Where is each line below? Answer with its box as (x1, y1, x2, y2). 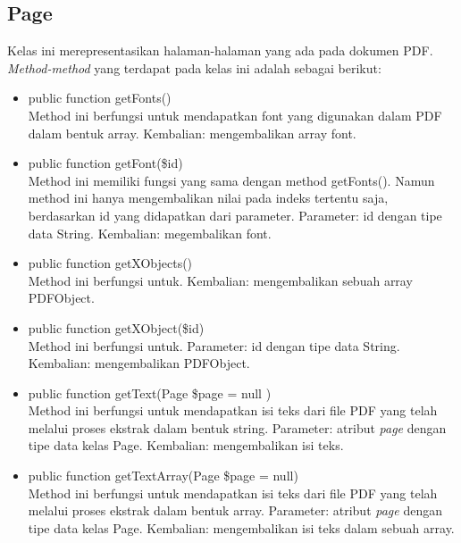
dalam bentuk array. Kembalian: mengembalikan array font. (28, 123, 356, 142)
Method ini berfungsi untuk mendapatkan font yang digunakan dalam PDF (28, 105, 442, 124)
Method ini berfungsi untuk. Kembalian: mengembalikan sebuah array (28, 271, 413, 289)
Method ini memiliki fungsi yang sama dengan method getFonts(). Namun (28, 171, 435, 189)
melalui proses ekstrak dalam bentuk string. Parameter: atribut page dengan (28, 418, 447, 437)
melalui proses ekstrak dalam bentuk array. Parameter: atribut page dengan (28, 501, 442, 520)
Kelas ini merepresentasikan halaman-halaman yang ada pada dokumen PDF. (7, 41, 433, 60)
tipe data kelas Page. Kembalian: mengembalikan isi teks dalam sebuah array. (28, 518, 455, 537)
